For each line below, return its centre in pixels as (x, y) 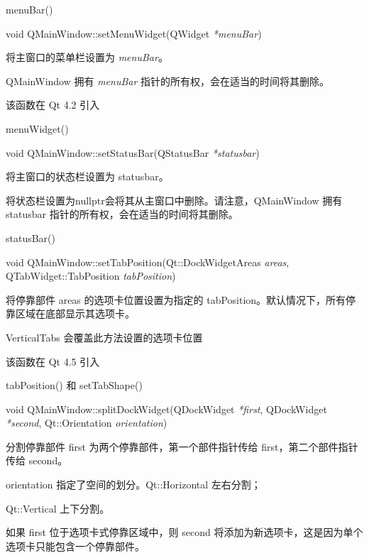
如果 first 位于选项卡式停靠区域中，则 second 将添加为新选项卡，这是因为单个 (184, 532)
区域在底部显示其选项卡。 (75, 313)
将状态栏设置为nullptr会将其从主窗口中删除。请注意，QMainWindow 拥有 (174, 200)
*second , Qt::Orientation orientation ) (87, 423)
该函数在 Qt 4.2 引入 (53, 105)
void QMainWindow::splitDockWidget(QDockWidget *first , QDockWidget (166, 409)
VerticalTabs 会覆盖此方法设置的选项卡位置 (104, 337)
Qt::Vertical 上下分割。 (58, 508)
